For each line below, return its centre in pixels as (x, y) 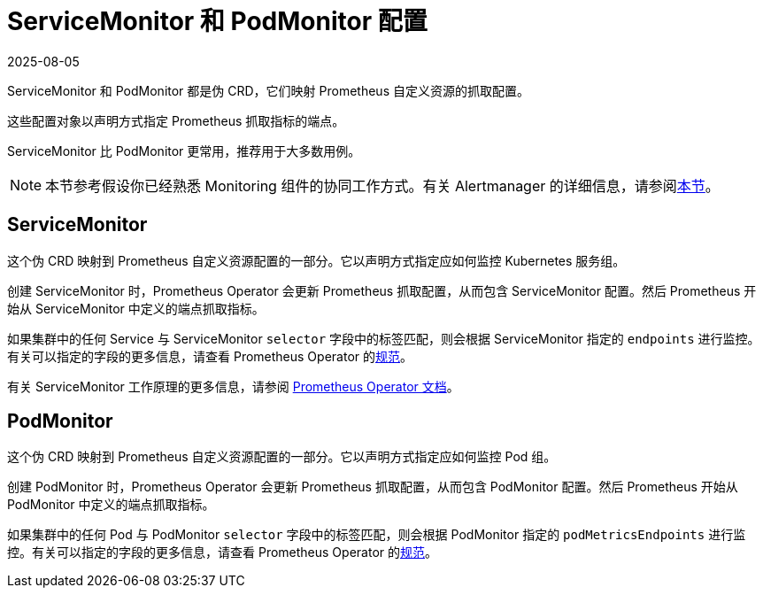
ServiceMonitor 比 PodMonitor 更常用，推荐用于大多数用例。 (184, 151)
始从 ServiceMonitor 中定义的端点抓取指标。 (136, 308)
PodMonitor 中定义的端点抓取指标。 (111, 505)
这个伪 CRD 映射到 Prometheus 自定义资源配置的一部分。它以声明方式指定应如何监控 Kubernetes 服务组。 (316, 260)
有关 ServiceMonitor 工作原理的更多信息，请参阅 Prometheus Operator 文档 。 (233, 386)
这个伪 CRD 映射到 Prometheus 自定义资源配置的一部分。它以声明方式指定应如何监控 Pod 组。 (282, 457)
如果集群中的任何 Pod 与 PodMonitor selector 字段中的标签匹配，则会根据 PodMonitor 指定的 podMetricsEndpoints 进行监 (377, 535)
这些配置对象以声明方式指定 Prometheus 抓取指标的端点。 (176, 120)
